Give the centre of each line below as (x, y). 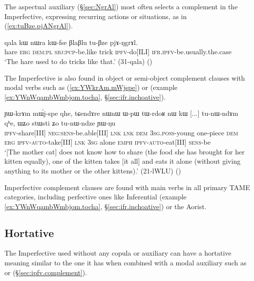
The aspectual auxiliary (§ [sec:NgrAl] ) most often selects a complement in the (121, 6)
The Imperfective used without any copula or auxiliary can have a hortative (118, 253)
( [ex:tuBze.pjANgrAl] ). (39, 26)
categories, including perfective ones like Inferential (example (95, 197)
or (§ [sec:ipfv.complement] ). (46, 272)
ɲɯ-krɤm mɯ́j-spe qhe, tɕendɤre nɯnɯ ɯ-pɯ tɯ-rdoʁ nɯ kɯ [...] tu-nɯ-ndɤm (121, 113)
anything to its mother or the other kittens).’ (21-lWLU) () (93, 170)
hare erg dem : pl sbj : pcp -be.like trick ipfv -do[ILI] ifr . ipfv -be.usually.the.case (118, 52)
